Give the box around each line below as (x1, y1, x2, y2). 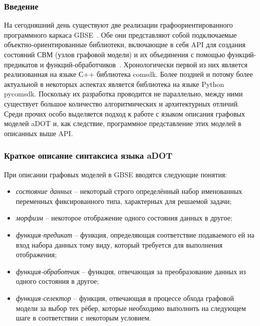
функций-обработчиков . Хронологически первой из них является (46, 59, 247, 69)
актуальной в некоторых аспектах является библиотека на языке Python (4, 78, 224, 89)
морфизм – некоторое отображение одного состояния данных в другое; (16, 212, 232, 223)
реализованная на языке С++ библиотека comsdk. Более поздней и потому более (4, 69, 253, 79)
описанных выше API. (4, 128, 73, 138)
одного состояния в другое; (16, 276, 99, 286)
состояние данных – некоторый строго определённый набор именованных (16, 186, 242, 196)
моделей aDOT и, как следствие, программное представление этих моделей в (4, 118, 241, 129)
